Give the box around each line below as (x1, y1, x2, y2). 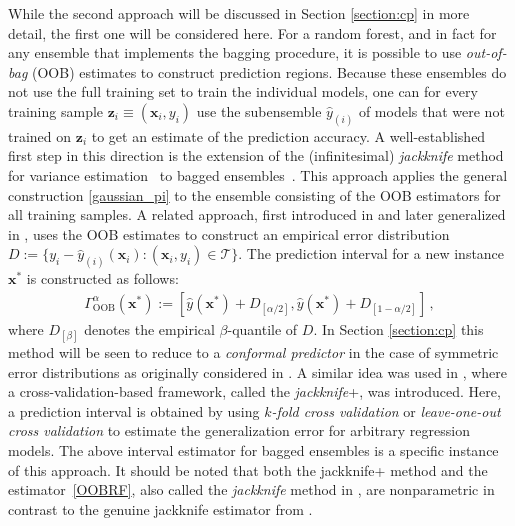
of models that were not (358, 100, 505, 121)
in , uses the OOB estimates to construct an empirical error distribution (8, 223, 450, 244)
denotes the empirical (84, 318, 215, 339)
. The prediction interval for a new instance (238, 243, 505, 264)
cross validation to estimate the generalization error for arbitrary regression (8, 420, 470, 441)
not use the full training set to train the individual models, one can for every (8, 81, 478, 102)
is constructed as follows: (26, 268, 179, 289)
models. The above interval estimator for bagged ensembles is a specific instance (8, 440, 499, 461)
